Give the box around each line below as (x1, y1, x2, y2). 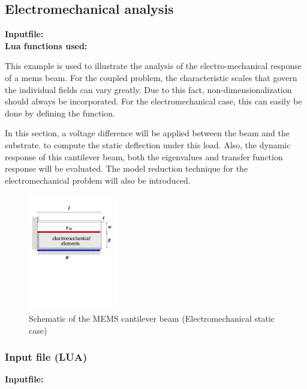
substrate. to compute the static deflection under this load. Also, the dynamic (5, 138, 291, 151)
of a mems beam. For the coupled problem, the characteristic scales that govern (5, 71, 297, 83)
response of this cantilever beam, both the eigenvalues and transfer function (5, 150, 283, 163)
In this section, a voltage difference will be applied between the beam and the (5, 127, 290, 139)
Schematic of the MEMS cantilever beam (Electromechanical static (29, 312, 275, 324)
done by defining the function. (5, 106, 115, 119)
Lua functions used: (5, 39, 88, 52)
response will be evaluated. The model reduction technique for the (5, 162, 248, 175)
